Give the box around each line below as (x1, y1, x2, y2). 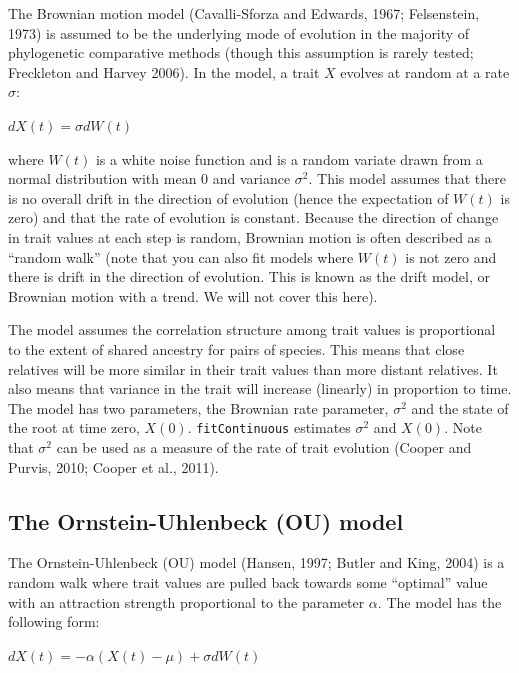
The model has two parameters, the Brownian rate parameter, (8, 397, 389, 418)
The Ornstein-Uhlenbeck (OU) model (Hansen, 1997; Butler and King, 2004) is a (8, 552, 505, 573)
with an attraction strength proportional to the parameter (8, 591, 365, 612)
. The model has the (377, 591, 502, 612)
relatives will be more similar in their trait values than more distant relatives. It (8, 358, 498, 379)
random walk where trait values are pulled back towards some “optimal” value (8, 571, 488, 592)
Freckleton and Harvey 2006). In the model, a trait (8, 61, 320, 82)
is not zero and (405, 246, 497, 267)
